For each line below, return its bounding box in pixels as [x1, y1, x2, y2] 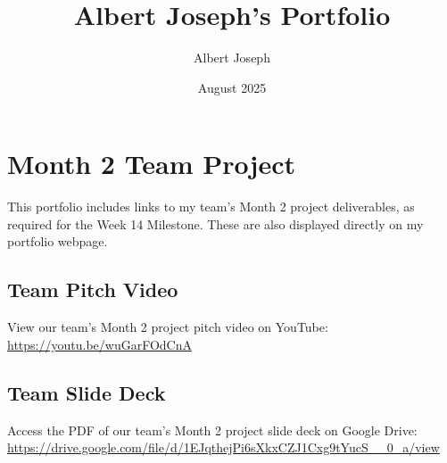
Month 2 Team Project [7, 145, 295, 182]
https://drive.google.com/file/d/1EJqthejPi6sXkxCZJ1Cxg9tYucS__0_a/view [7, 438, 440, 457]
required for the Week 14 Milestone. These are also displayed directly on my [7, 214, 424, 233]
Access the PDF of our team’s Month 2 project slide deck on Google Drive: [7, 420, 418, 439]
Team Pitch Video [7, 276, 178, 303]
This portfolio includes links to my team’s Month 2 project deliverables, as [7, 197, 415, 216]
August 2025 [197, 78, 267, 96]
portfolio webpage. [7, 232, 108, 251]
